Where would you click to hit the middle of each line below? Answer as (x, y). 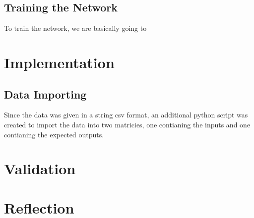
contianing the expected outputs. (54, 134)
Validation (40, 168)
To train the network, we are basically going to (75, 28)
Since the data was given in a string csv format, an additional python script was (126, 115)
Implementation (59, 62)
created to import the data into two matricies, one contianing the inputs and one (127, 124)
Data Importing (45, 94)
